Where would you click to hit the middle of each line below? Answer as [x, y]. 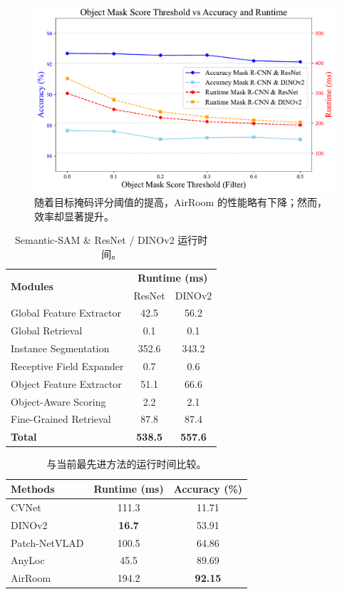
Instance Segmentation [60, 348]
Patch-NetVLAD [47, 542]
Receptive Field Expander [67, 365]
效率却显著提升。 [74, 216]
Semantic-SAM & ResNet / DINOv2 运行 [106, 240]
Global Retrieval [47, 331]
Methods [33, 489]
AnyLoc [28, 560]
